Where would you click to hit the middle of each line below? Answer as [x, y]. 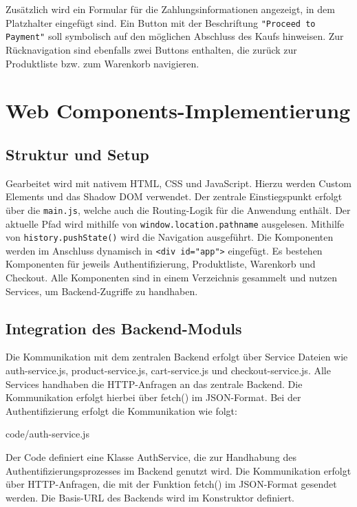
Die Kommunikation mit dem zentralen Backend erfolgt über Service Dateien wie [177, 357]
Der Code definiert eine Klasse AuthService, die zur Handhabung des [151, 457]
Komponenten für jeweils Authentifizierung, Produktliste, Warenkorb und [161, 264]
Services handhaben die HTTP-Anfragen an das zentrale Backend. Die [154, 384]
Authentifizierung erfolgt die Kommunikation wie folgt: [121, 410]
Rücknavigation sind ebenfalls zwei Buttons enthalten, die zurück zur [151, 49]
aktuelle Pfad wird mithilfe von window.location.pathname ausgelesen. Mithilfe [175, 223]
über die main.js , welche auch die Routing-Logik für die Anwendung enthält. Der [178, 209]
